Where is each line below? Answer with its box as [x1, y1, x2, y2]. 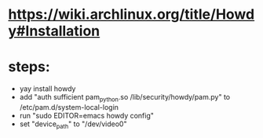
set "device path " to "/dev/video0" [19, 119, 127, 130]
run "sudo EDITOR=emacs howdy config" [19, 111, 155, 120]
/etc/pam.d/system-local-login [19, 102, 119, 111]
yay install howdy [19, 84, 76, 93]
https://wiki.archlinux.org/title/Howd [8, 5, 255, 24]
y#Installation [8, 22, 100, 40]
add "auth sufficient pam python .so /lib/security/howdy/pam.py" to [19, 93, 230, 103]
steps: [8, 58, 51, 76]
